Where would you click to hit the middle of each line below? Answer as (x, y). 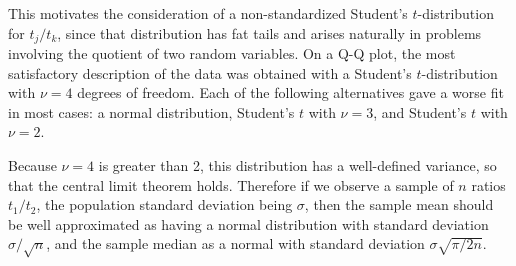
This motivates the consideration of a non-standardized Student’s (208, 13)
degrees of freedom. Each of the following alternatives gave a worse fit (290, 92)
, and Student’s (420, 111)
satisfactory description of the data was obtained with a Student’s (210, 72)
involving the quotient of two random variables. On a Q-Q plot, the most (232, 53)
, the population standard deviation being (164, 204)
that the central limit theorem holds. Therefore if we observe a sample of (231, 184)
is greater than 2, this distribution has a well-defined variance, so (297, 165)
